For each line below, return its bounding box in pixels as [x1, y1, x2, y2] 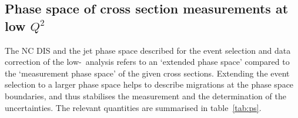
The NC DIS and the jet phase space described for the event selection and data [5, 44, 291, 56]
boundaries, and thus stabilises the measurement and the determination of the [5, 89, 286, 102]
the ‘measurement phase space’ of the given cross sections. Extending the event [5, 67, 290, 79]
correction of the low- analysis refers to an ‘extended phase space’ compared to [5, 55, 290, 68]
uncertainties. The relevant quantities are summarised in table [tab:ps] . [5, 101, 262, 113]
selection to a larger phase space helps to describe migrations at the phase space [5, 78, 294, 91]
